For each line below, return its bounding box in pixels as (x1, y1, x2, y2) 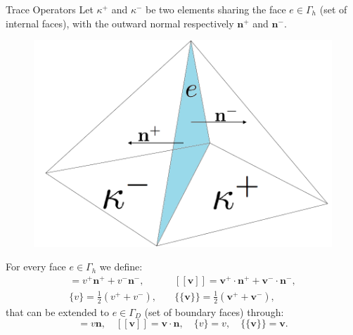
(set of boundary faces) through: (144, 304, 284, 319)
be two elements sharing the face (146, 2, 286, 16)
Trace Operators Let (6, 2, 94, 16)
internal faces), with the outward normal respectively (6, 15, 234, 30)
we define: (99, 259, 143, 274)
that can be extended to (6, 304, 109, 319)
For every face (6, 259, 66, 274)
